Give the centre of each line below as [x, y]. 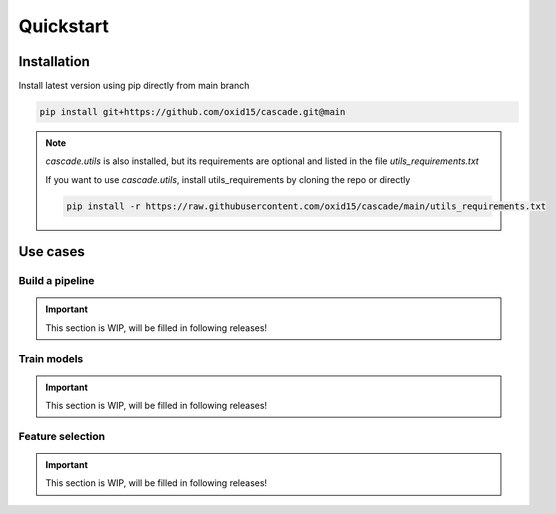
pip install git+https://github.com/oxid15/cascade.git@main [192, 112]
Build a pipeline [56, 281]
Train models [51, 358]
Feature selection [61, 436]
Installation [54, 61]
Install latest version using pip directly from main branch [134, 86]
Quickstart [64, 26]
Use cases [51, 251]
